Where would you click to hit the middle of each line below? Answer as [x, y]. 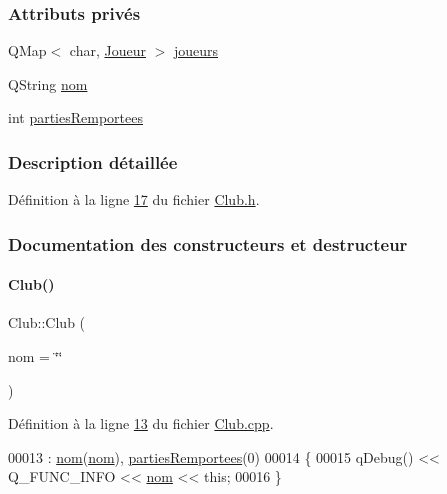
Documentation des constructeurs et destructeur [208, 243]
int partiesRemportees [75, 117]
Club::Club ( [47, 322]
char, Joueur [107, 50]
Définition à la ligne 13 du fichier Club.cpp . [141, 423]
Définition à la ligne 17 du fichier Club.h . [134, 199]
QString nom [48, 83]
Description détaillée [93, 161]
